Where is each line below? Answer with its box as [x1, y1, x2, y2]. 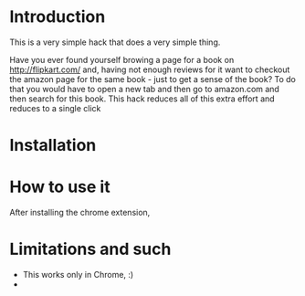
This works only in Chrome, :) [22, 270, 134, 280]
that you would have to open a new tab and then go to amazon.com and [9, 83, 280, 94]
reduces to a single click [9, 102, 101, 113]
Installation [9, 135, 97, 156]
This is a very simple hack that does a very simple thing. [9, 37, 221, 48]
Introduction [9, 6, 106, 27]
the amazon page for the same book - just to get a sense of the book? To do [9, 73, 297, 84]
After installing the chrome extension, [9, 207, 151, 218]
